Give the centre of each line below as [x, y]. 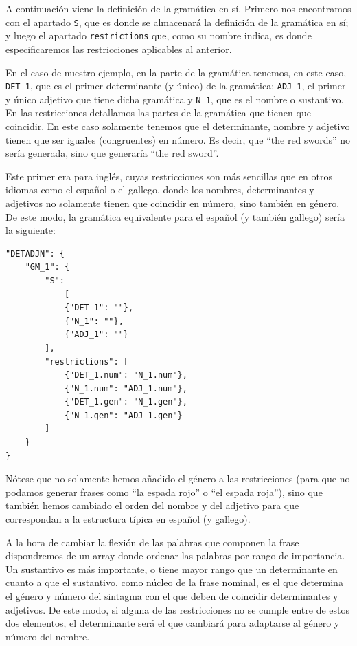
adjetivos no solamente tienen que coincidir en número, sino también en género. [173, 203]
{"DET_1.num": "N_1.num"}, [126, 375]
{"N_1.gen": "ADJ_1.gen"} [123, 415]
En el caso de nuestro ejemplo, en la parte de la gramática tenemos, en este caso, [176, 72]
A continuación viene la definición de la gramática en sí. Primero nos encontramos [178, 8]
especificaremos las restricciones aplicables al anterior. [119, 49]
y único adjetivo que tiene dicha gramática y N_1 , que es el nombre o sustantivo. [175, 99]
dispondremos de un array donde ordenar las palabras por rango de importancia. [175, 556]
